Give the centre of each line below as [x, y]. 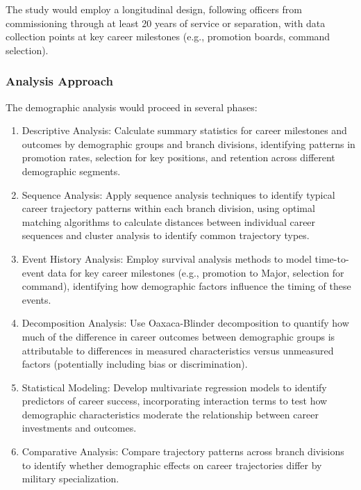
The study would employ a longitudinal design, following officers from [154, 9]
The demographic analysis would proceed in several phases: [132, 107]
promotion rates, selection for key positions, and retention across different [178, 157]
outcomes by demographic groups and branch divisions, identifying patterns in [188, 144]
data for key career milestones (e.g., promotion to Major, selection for [196, 272]
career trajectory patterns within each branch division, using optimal [168, 208]
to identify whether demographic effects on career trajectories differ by [172, 465]
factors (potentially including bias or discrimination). [135, 364]
